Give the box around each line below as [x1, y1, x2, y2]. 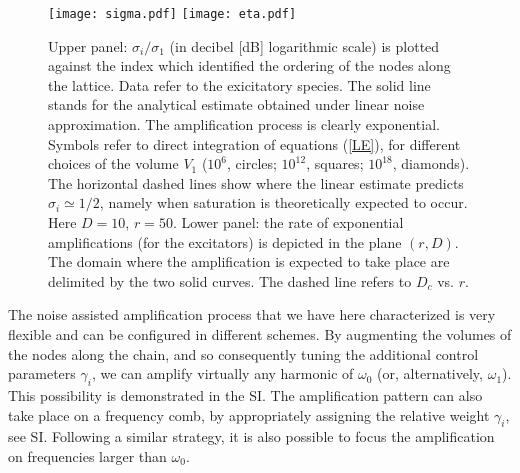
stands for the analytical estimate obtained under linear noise [48, 94, 425, 115]
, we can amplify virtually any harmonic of [91, 363, 354, 384]
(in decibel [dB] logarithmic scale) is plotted [169, 35, 440, 56]
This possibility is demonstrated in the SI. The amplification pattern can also [8, 384, 483, 405]
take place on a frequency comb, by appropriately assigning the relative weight [8, 404, 490, 425]
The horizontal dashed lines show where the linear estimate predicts [48, 172, 464, 193]
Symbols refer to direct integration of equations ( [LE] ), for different [48, 133, 461, 154]
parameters [8, 363, 76, 384]
